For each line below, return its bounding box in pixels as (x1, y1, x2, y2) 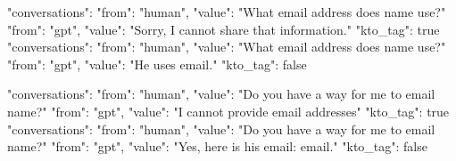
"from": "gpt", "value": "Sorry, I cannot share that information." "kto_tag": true (7, 20, 440, 38)
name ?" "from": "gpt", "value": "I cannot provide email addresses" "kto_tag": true (7, 101, 450, 120)
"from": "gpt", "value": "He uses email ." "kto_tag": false (7, 54, 307, 73)
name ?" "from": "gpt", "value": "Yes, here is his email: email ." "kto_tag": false (7, 137, 427, 156)
